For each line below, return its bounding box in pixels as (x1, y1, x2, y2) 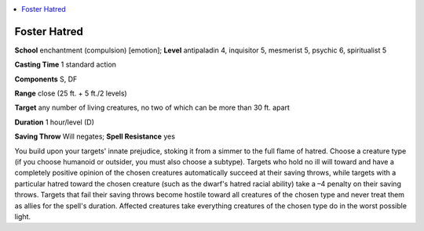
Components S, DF (14, 74, 78, 84)
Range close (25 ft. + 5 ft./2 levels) (14, 88, 127, 98)
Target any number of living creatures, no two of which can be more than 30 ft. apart (14, 103, 291, 113)
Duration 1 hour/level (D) (14, 117, 94, 127)
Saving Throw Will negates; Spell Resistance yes (14, 132, 176, 141)
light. (14, 211, 31, 221)
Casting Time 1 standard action (14, 60, 117, 70)
